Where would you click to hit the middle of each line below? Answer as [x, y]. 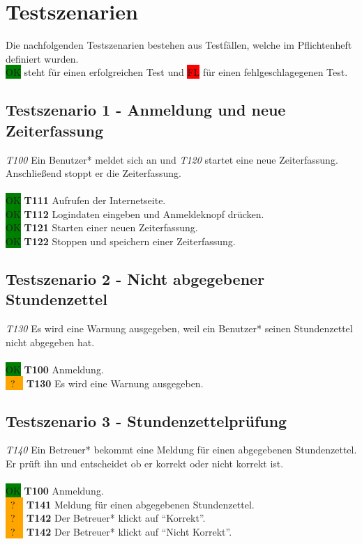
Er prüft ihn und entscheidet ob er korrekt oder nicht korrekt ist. [145, 464]
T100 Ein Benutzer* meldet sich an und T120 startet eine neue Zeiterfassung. [172, 159]
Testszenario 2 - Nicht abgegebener [135, 279]
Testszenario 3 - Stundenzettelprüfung [146, 420]
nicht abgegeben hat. [50, 342]
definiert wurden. [42, 58]
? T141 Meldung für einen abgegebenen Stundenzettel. [132, 504]
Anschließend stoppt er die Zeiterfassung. [93, 173]
